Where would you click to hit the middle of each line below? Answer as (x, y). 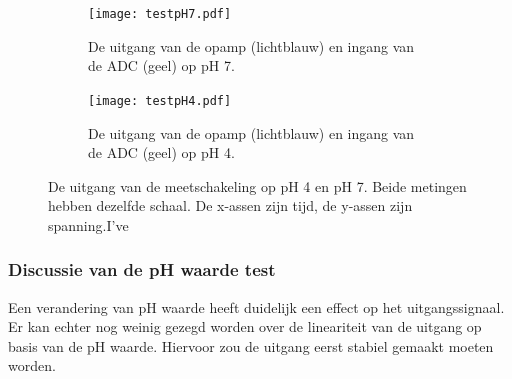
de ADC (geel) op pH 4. (161, 152)
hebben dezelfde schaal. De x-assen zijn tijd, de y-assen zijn (230, 205)
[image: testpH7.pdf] (160, 14)
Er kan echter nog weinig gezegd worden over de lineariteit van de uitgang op (245, 326)
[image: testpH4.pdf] (160, 100)
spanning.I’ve (88, 224)
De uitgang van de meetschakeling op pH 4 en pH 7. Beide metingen (257, 185)
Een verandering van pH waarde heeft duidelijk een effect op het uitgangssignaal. (256, 306)
